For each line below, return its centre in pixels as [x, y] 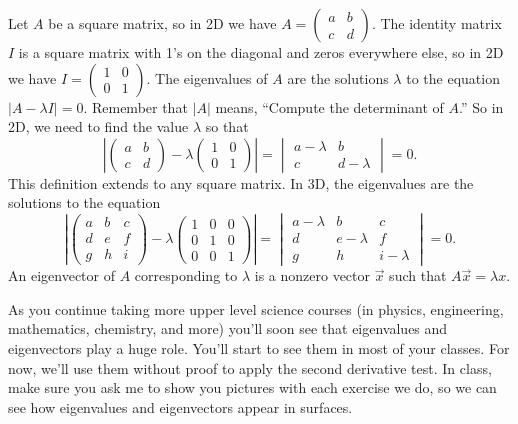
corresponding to [186, 275]
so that [227, 126]
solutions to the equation [84, 202]
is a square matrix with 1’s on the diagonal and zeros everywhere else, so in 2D [261, 52]
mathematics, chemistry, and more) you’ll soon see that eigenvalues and [228, 328]
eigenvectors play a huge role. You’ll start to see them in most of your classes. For [259, 348]
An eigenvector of [61, 275]
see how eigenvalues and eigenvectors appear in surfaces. [180, 406]
